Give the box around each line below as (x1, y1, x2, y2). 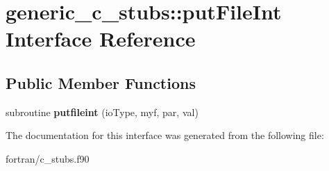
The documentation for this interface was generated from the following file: (6, 128, 324, 142)
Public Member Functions (6, 72, 196, 93)
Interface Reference (6, 24, 196, 53)
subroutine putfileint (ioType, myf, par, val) (6, 104, 199, 119)
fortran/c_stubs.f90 (6, 151, 90, 165)
